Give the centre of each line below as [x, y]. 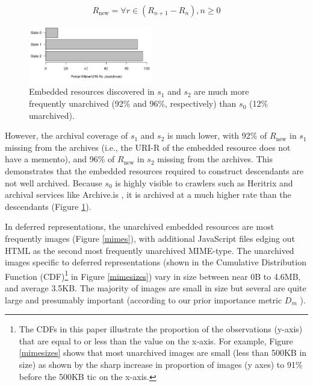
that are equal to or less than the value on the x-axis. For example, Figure [156, 340]
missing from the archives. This [215, 159]
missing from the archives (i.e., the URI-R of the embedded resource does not [148, 147]
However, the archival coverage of [67, 135]
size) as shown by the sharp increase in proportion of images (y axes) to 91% [161, 364]
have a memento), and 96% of [60, 159]
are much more [222, 91]
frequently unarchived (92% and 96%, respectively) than [133, 103]
